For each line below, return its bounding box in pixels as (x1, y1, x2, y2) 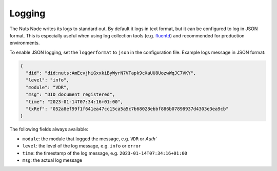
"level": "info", (26, 77, 69, 83)
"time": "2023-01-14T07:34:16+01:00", (26, 99, 123, 104)
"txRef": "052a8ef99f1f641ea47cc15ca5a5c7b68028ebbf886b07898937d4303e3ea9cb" (26, 106, 229, 112)
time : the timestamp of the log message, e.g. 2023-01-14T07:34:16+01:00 (22, 150, 187, 156)
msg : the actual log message (22, 157, 83, 163)
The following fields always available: (9, 126, 88, 133)
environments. (9, 40, 40, 46)
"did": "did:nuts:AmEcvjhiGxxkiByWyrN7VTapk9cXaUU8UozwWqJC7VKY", (26, 70, 196, 76)
